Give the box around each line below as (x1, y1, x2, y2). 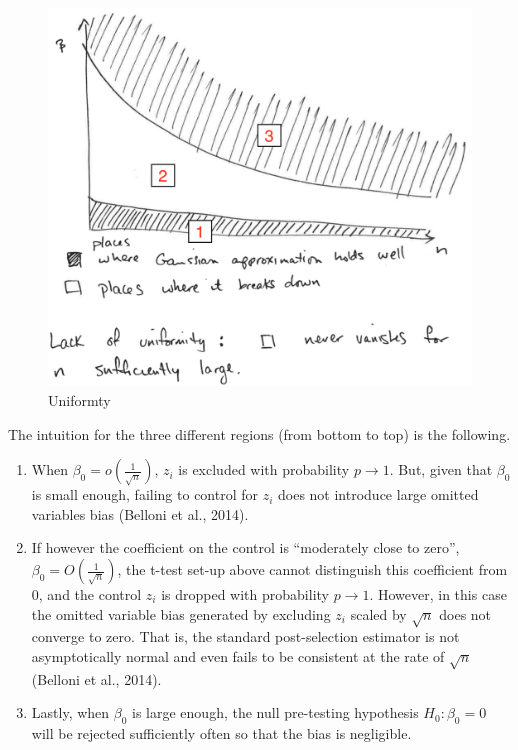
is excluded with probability (178, 459, 350, 480)
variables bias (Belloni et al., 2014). (31, 503, 249, 524)
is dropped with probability (161, 584, 329, 605)
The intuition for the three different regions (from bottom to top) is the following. (8, 423, 511, 444)
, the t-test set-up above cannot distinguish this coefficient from (117, 559, 508, 580)
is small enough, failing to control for (31, 484, 258, 505)
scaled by (350, 603, 407, 624)
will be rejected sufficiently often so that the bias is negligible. (31, 723, 412, 744)
